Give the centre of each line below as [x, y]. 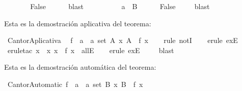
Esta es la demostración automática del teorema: [80, 67]
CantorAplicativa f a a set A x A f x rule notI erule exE [123, 40]
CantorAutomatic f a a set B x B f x [75, 84]
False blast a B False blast [120, 6]
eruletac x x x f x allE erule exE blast [91, 50]
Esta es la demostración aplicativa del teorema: [78, 23]
